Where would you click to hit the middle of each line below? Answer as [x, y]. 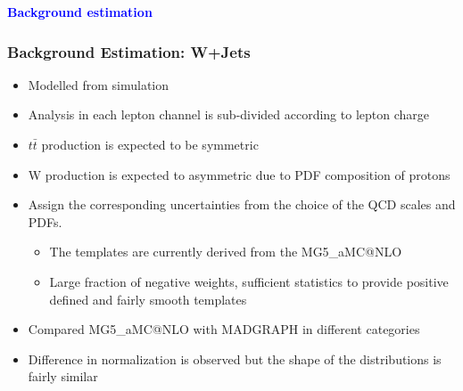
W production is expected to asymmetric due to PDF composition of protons [239, 174]
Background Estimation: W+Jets [129, 51]
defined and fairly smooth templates [148, 299]
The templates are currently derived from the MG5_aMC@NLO [226, 252]
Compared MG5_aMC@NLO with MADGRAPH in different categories [224, 329]
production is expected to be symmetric [150, 144]
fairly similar [63, 376]
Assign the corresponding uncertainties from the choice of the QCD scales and [242, 204]
